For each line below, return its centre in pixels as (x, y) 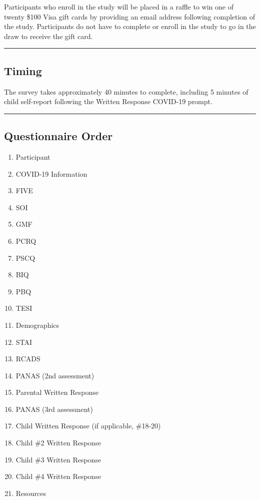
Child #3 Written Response (58, 459)
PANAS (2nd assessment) (55, 375)
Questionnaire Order (58, 136)
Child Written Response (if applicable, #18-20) (88, 426)
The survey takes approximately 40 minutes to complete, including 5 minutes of (126, 91)
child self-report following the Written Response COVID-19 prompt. (108, 101)
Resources (31, 493)
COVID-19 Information (51, 173)
